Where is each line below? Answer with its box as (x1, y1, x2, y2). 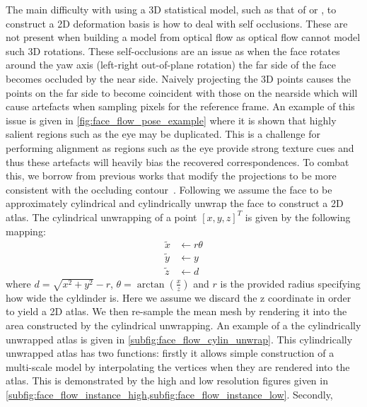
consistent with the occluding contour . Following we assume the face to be (6, 182, 332, 196)
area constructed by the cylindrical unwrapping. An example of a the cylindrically (6, 318, 361, 333)
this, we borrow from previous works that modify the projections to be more (6, 168, 337, 183)
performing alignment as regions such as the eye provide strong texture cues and (6, 140, 354, 155)
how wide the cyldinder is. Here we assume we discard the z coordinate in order (6, 290, 351, 305)
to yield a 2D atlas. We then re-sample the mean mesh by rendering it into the (6, 304, 347, 319)
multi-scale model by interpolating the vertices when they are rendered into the (6, 359, 350, 374)
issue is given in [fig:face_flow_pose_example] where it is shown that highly (6, 112, 337, 127)
